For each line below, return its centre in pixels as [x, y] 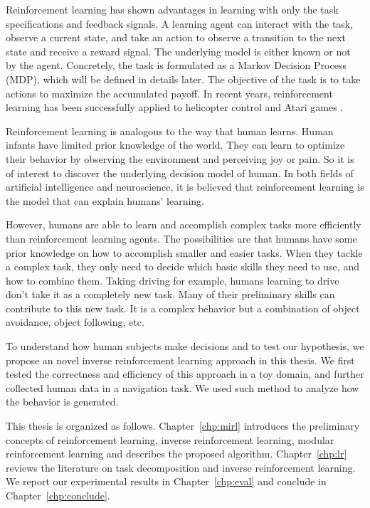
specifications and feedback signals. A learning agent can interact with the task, [180, 23]
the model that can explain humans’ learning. [105, 200]
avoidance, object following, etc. [75, 322]
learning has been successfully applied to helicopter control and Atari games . [175, 107]
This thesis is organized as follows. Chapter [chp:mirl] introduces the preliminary [183, 426]
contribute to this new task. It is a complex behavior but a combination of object [183, 308]
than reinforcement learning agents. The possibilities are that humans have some [181, 238]
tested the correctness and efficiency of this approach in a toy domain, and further [185, 374]
